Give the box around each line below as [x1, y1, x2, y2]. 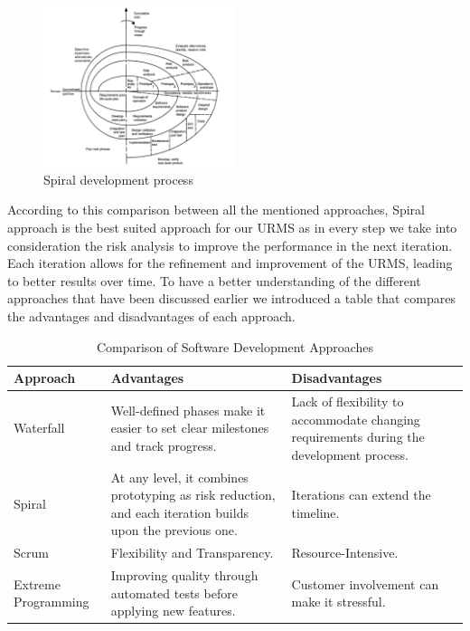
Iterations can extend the [291, 485, 431, 504]
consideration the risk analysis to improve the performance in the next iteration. [7, 235, 453, 254]
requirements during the [291, 427, 425, 446]
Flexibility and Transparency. [110, 543, 274, 562]
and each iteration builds [110, 502, 249, 521]
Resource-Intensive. [291, 543, 399, 562]
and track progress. [110, 435, 217, 454]
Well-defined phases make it [110, 400, 266, 419]
